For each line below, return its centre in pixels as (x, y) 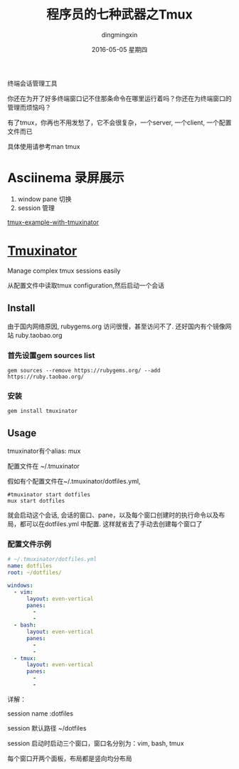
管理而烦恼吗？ (29, 107)
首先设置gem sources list (51, 355)
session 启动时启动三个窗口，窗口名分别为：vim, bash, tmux (96, 743)
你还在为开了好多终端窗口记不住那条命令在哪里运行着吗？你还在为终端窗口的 (119, 98)
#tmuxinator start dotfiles (49, 495)
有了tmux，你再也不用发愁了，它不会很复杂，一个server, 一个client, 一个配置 (119, 122)
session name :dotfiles (40, 713)
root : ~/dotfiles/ (34, 573)
